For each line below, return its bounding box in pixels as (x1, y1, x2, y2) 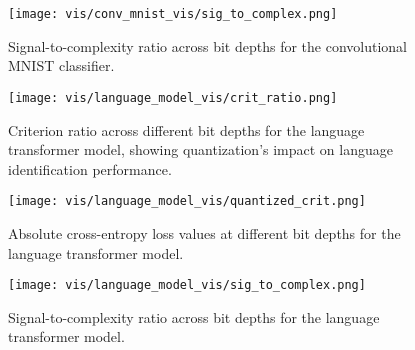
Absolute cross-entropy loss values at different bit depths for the (8, 222, 401, 243)
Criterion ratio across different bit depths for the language (8, 119, 365, 140)
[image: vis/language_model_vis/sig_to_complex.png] (8, 278, 366, 293)
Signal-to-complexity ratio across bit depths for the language (8, 306, 380, 327)
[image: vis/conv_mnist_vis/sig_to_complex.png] (8, 7, 338, 21)
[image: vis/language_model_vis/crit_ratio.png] (8, 90, 338, 105)
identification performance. (8, 158, 172, 179)
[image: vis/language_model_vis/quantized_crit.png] (8, 194, 366, 209)
